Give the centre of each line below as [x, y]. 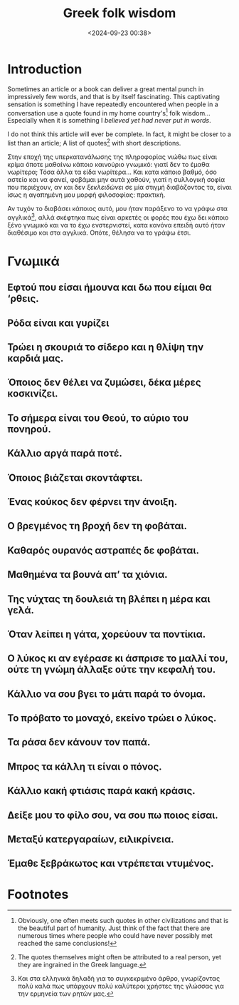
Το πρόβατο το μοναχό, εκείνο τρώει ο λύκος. [112, 718]
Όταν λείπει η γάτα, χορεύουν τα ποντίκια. [107, 634]
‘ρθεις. [23, 299]
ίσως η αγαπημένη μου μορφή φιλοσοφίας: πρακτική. [86, 195]
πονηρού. [29, 429]
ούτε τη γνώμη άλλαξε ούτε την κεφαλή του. [112, 669]
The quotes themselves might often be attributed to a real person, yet [119, 957]
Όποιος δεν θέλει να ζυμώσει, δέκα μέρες [104, 383]
